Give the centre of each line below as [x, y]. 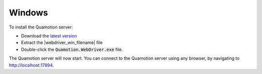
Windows [28, 13]
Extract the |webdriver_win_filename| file [62, 43]
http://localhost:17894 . [32, 65]
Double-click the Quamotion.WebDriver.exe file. [72, 49]
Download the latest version [49, 36]
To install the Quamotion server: [41, 27]
